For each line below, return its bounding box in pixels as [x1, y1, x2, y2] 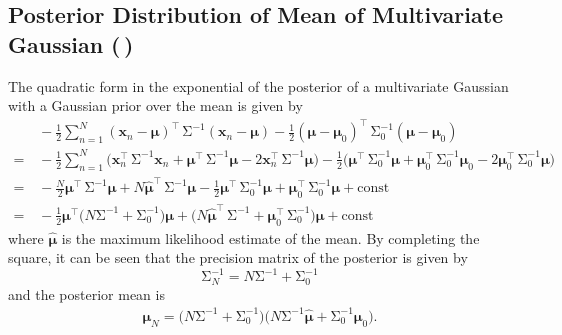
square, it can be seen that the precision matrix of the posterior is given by [8, 247, 468, 268]
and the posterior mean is [8, 283, 165, 304]
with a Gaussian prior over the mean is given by [8, 95, 303, 116]
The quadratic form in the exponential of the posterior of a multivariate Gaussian [8, 75, 509, 96]
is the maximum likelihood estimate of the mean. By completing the [61, 227, 480, 248]
